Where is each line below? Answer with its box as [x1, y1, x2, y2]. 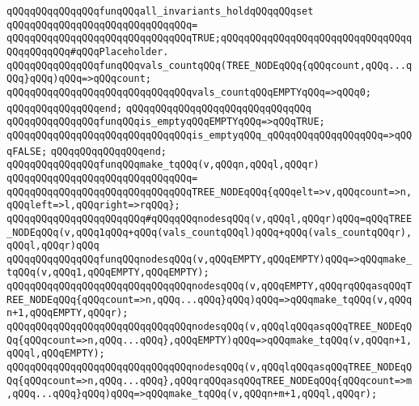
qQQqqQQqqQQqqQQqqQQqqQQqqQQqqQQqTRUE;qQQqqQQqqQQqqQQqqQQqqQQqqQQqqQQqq [6, 32, 413, 45]
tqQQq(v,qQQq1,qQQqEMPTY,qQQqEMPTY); [6, 267, 209, 279]
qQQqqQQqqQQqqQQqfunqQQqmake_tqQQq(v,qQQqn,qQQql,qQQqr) [6, 159, 320, 171]
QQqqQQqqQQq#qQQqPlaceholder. [6, 45, 169, 58]
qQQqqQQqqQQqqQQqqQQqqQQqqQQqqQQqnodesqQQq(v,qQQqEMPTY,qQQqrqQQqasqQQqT [6, 280, 413, 293]
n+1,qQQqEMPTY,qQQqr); [6, 307, 129, 319]
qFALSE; [6, 145, 48, 157]
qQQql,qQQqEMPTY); [6, 348, 105, 360]
